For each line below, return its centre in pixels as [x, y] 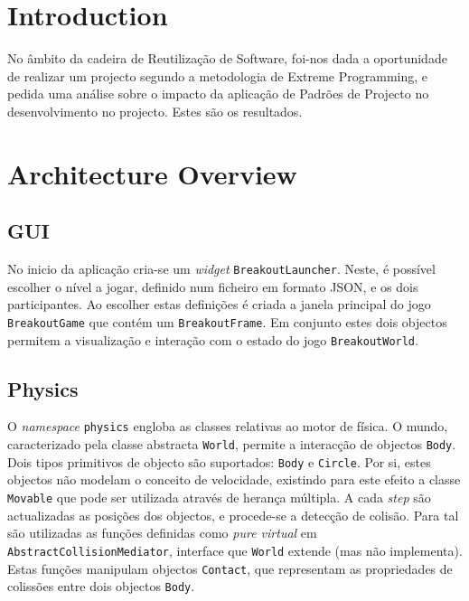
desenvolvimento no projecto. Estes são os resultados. [155, 111]
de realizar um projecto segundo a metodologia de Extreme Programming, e [218, 75]
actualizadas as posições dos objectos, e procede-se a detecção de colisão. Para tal [233, 515]
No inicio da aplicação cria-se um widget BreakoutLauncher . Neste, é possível [221, 269]
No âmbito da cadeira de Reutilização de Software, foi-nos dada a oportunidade [227, 58]
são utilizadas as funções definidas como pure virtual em [162, 533]
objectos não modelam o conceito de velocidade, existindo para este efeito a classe [234, 479]
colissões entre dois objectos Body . [101, 586]
